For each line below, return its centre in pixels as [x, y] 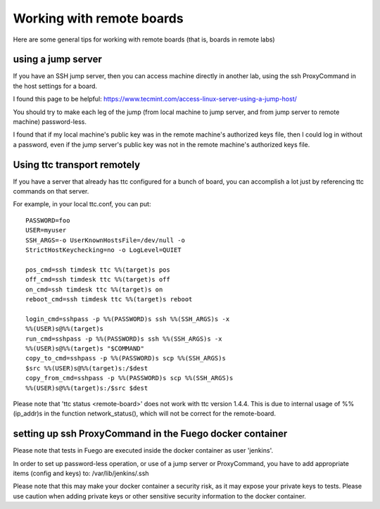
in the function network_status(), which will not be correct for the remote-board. [160, 414]
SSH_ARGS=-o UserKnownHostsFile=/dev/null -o [106, 240]
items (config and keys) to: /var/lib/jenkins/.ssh [81, 473]
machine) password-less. [50, 122]
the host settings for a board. [55, 86]
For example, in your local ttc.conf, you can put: [82, 204]
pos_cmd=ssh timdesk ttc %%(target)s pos [98, 270]
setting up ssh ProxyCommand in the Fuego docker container [150, 434]
